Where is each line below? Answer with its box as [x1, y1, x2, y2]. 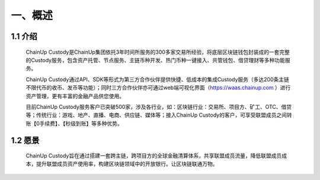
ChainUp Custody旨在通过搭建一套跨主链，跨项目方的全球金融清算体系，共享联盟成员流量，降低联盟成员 [25, 152, 282, 159]
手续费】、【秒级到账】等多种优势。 [39, 120, 123, 127]
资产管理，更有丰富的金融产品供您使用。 [25, 92, 124, 99]
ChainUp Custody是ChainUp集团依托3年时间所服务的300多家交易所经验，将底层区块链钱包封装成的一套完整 [25, 48, 290, 56]
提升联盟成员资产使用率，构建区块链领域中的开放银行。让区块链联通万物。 [36, 160, 218, 168]
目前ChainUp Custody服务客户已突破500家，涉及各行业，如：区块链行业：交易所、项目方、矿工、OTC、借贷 [25, 103, 292, 110]
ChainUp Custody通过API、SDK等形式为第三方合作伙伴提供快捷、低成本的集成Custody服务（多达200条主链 [25, 76, 290, 83]
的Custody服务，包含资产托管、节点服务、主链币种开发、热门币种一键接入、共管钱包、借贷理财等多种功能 [25, 56, 286, 63]
